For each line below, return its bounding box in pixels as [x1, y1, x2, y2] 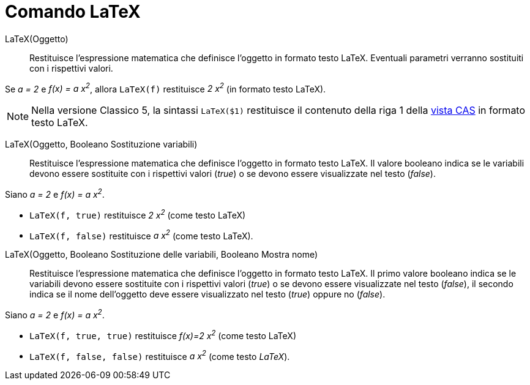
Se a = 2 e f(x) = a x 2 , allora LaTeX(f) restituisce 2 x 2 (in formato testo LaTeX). [5, 81, 326, 94]
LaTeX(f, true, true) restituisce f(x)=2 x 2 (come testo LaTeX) [29, 329, 296, 341]
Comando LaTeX [5, 1, 141, 22]
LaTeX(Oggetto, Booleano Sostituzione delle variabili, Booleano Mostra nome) [5, 249, 318, 260]
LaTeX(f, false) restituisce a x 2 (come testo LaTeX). [29, 228, 253, 241]
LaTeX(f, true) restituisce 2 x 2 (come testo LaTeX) [29, 208, 246, 220]
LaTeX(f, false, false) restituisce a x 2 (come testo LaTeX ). [29, 349, 290, 362]
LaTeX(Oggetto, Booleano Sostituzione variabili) [5, 139, 198, 150]
